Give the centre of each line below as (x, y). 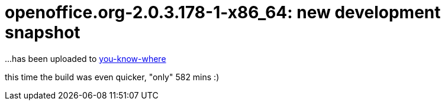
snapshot (43, 32)
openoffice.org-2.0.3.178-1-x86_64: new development (223, 12)
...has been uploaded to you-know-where (86, 58)
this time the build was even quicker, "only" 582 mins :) (112, 77)
